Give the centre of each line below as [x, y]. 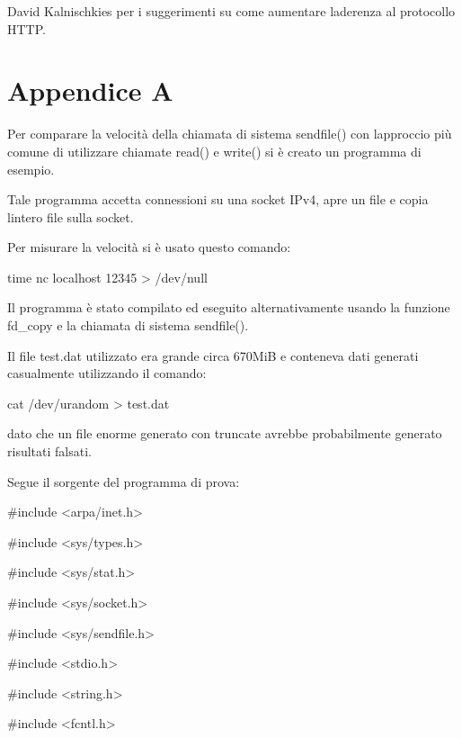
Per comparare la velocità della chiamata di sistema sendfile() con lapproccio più [230, 134]
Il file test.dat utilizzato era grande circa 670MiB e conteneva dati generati [213, 355]
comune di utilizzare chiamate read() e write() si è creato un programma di [214, 151]
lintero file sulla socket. [71, 216]
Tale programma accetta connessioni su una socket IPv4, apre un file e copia [218, 199]
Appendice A [90, 90]
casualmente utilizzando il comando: [107, 373]
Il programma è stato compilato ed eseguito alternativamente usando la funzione [229, 307]
